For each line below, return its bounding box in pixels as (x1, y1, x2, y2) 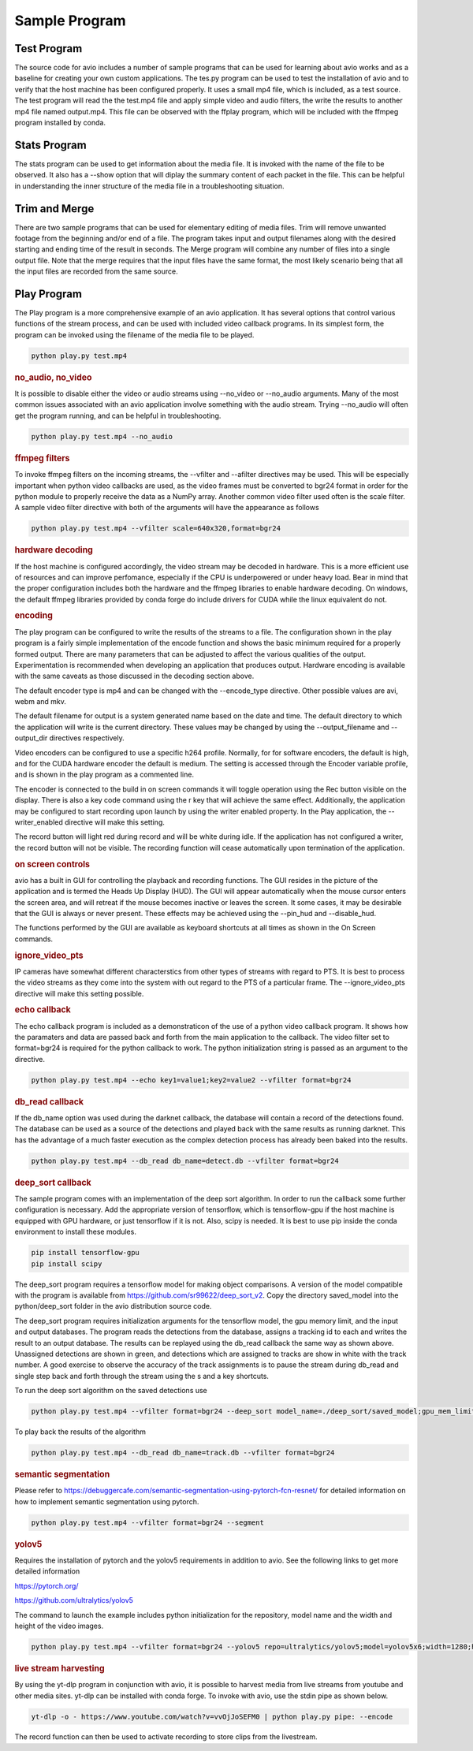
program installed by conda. (14, 118, 106, 128)
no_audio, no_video (14, 371, 92, 382)
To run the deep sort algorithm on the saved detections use (14, 1386, 208, 1395)
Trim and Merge (14, 202, 95, 215)
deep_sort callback (14, 1177, 92, 1188)
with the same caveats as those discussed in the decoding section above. (14, 671, 255, 681)
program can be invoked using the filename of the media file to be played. (14, 330, 255, 339)
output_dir (14, 733, 48, 743)
